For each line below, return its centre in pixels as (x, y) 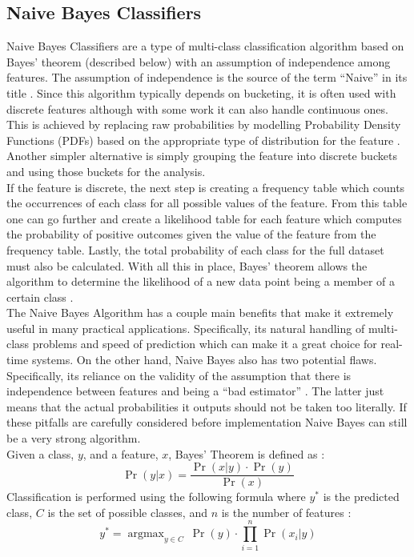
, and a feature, (121, 453)
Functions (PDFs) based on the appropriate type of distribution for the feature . (203, 140)
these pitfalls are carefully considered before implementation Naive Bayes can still (207, 422)
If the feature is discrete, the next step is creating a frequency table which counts (206, 187)
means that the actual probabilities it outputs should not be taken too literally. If (207, 406)
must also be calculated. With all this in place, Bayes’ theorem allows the (187, 265)
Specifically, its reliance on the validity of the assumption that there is (179, 375)
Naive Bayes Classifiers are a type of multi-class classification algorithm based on (205, 46)
